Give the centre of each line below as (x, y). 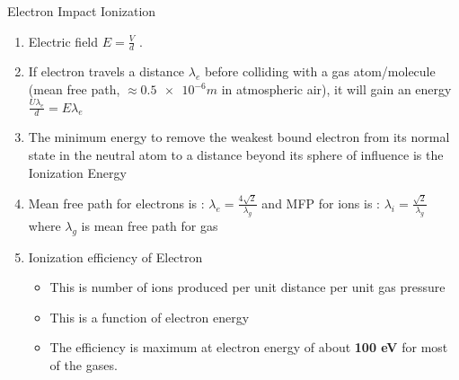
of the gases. (84, 364)
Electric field (63, 41)
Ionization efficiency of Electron (115, 256)
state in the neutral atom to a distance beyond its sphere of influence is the (236, 155)
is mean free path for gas (150, 225)
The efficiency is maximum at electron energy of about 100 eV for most (249, 347)
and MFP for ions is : (321, 203)
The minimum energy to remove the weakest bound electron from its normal (239, 137)
